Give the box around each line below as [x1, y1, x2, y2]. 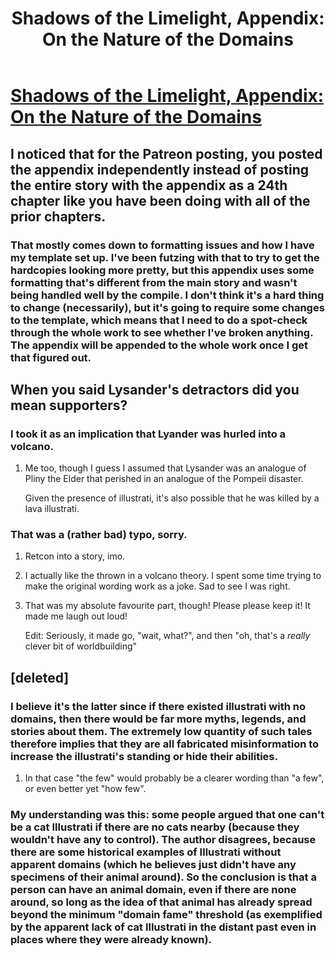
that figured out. [10, 350, 92, 364]
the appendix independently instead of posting [10, 161, 309, 178]
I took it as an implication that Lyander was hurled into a [10, 427, 287, 441]
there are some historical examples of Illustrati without [10, 845, 282, 859]
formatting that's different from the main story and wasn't [10, 275, 298, 289]
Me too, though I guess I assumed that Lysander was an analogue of [24, 462, 307, 474]
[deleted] [10, 669, 70, 686]
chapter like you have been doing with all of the [10, 192, 311, 209]
